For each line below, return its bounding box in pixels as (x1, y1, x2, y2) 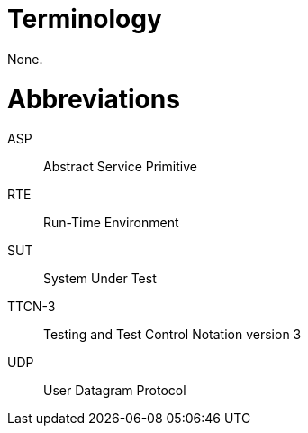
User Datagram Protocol (43, 382, 186, 399)
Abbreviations (7, 83, 180, 115)
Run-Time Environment (43, 215, 179, 231)
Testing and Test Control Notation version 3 (43, 327, 302, 343)
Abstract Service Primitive (43, 159, 197, 175)
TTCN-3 (7, 299, 56, 315)
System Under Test (43, 271, 157, 287)
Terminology (7, 4, 162, 34)
